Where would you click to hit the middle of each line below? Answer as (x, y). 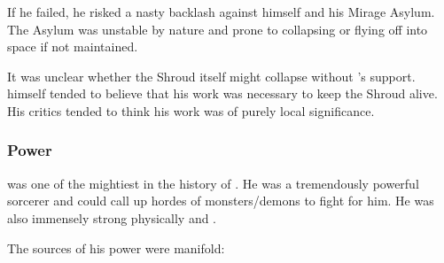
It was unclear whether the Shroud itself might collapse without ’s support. (211, 76)
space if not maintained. (73, 46)
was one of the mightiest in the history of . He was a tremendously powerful (213, 183)
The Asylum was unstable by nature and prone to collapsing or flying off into (218, 29)
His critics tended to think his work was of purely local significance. (191, 110)
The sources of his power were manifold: (116, 248)
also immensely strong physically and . (112, 217)
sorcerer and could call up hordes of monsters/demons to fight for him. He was (221, 201)
